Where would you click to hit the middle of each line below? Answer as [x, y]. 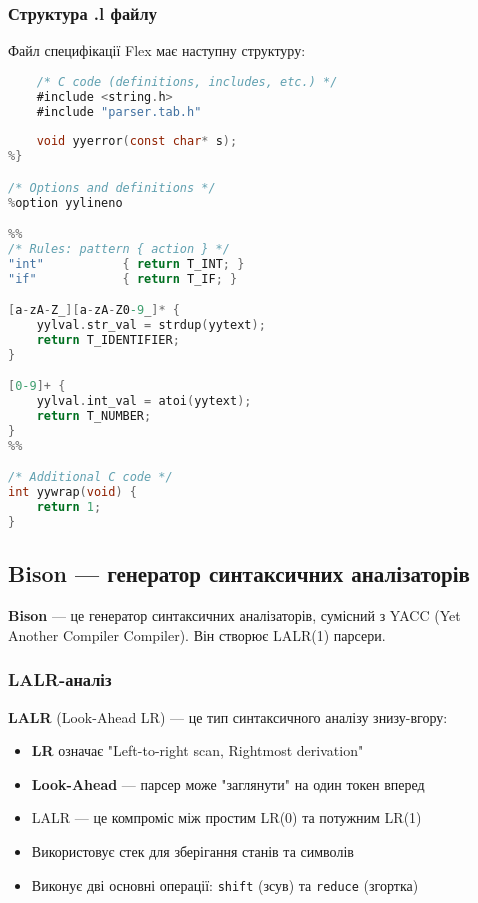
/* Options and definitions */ [112, 187]
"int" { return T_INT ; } [126, 263]
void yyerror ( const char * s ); [137, 141]
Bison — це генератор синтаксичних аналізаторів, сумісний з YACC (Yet [234, 615]
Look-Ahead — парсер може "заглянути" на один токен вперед [228, 783]
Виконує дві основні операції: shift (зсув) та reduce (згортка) [225, 884]
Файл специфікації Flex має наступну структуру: [157, 50]
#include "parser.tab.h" [119, 111]
